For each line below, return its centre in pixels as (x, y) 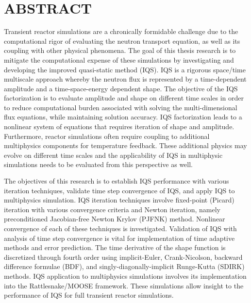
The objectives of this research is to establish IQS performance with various (117, 181)
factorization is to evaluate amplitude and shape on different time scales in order (124, 98)
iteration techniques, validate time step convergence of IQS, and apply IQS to (119, 190)
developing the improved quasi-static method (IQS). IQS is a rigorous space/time (125, 69)
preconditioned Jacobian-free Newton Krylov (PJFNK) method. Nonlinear (115, 219)
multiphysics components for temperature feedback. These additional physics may (125, 145)
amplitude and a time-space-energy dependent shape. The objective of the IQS (121, 88)
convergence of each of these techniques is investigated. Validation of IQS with (120, 228)
